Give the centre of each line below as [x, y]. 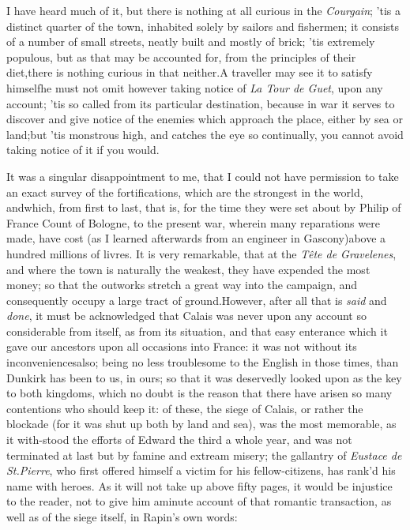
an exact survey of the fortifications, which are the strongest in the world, [185, 192]
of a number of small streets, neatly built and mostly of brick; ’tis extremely [191, 41]
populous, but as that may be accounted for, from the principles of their [181, 56]
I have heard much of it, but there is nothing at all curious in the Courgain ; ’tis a [203, 10]
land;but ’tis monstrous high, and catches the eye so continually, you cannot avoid [205, 134]
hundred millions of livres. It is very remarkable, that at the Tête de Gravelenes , [201, 253]
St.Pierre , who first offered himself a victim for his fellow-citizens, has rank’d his [201, 470]
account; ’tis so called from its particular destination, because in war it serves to [201, 103]
